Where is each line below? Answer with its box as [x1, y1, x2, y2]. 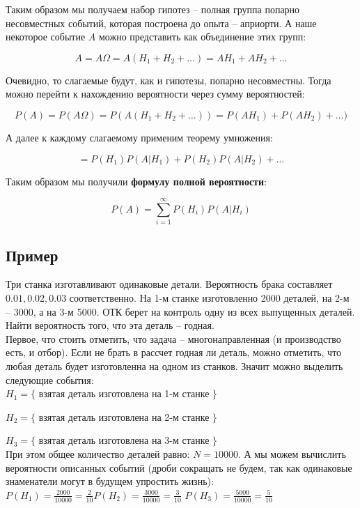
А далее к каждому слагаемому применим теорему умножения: [6, 130, 273, 144]
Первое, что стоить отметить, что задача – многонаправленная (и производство [6, 331, 341, 346]
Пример [6, 244, 58, 265]
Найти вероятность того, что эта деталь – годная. [6, 318, 214, 332]
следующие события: [6, 372, 94, 387]
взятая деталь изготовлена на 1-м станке [38, 386, 210, 401]
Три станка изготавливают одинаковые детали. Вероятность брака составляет [6, 277, 333, 291]
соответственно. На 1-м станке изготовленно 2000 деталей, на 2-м [69, 291, 350, 305]
